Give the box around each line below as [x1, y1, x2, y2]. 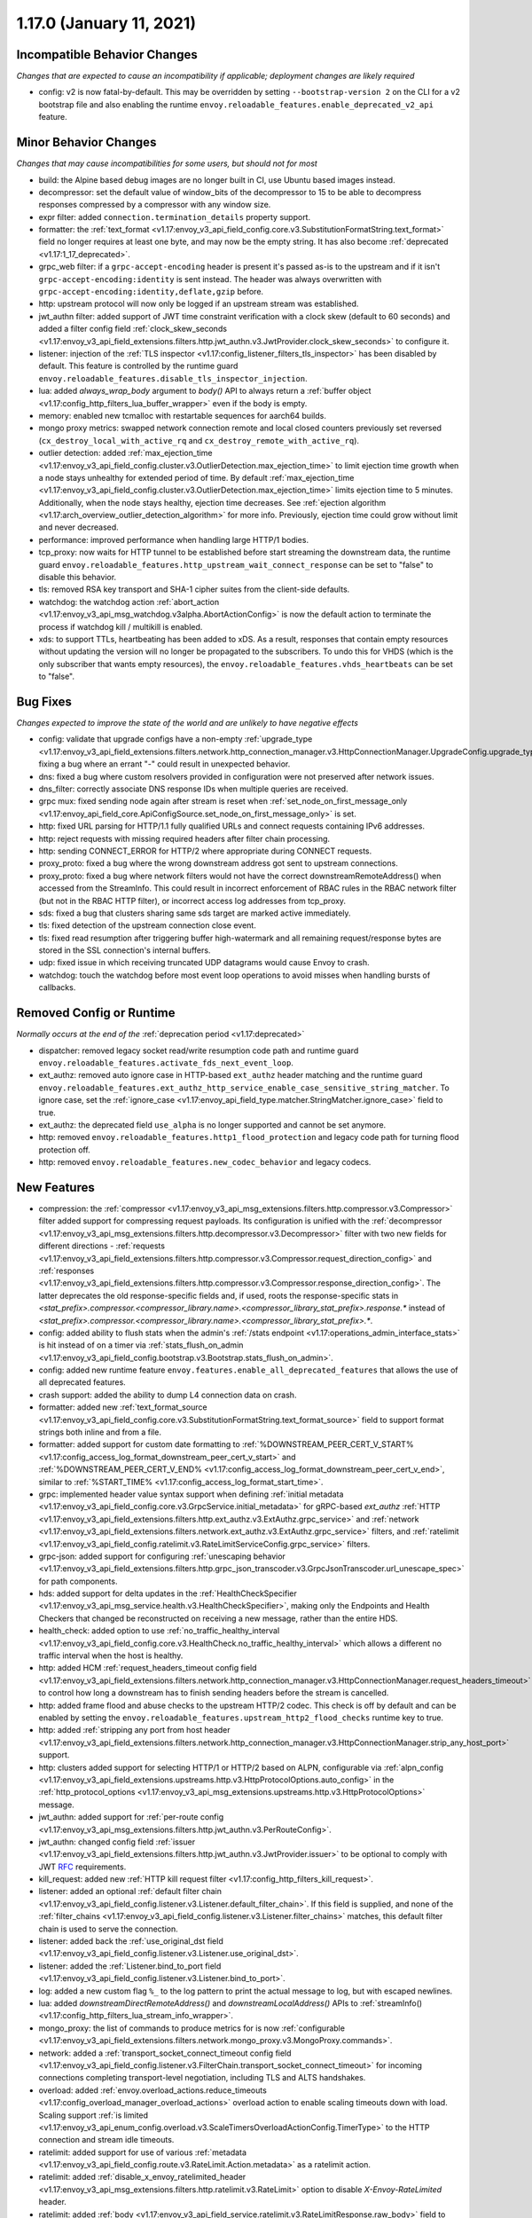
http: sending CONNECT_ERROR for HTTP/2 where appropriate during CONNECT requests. [38, 846, 372, 856]
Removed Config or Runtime [16, 1005, 176, 1020]
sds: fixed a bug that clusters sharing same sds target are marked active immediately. [38, 908, 351, 918]
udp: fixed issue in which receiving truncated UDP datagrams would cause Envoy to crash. [38, 957, 370, 968]
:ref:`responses [38, 1265, 95, 1276]
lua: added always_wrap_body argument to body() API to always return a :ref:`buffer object [38, 386, 372, 397]
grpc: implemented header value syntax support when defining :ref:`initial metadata [38, 1489, 344, 1499]
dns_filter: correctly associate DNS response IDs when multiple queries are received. [38, 783, 349, 794]
